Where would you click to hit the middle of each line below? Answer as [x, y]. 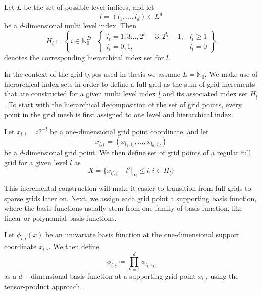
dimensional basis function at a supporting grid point [113, 276]
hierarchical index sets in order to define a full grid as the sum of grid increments [130, 84]
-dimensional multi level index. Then [80, 26]
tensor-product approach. [43, 286]
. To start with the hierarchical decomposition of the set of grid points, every [123, 104]
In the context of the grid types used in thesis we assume [92, 74]
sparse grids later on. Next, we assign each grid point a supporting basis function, [130, 198]
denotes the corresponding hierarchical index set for [84, 57]
